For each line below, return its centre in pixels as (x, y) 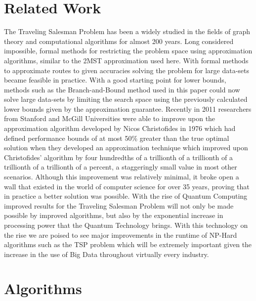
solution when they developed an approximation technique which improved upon (126, 148)
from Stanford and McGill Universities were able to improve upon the (110, 118)
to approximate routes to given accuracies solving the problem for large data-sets (127, 70)
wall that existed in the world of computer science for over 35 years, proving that (127, 186)
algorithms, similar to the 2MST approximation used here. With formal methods (126, 60)
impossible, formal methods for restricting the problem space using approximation (128, 51)
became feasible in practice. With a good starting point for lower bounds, (115, 80)
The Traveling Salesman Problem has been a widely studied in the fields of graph (127, 31)
